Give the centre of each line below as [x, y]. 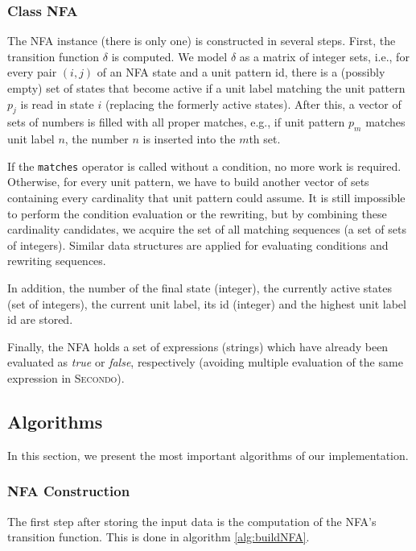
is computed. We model [169, 56]
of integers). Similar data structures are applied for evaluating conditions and [198, 244]
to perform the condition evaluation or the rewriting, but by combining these [197, 213]
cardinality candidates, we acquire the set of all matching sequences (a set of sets [207, 229]
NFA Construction [69, 491]
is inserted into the [189, 139]
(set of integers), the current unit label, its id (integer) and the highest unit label [207, 303]
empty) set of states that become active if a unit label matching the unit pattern [206, 88]
